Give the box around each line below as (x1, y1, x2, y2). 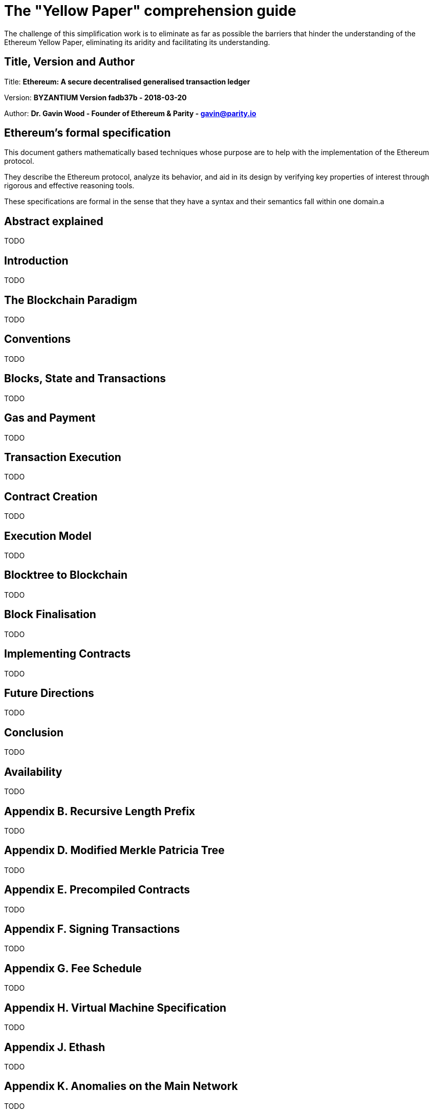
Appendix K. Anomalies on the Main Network (4, 1080, 238, 1093)
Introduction (4, 254, 69, 267)
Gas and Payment (4, 411, 96, 425)
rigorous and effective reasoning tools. (4, 181, 135, 190)
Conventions (4, 333, 71, 346)
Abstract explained (4, 214, 103, 228)
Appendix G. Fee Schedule (4, 962, 142, 975)
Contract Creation (4, 490, 98, 503)
